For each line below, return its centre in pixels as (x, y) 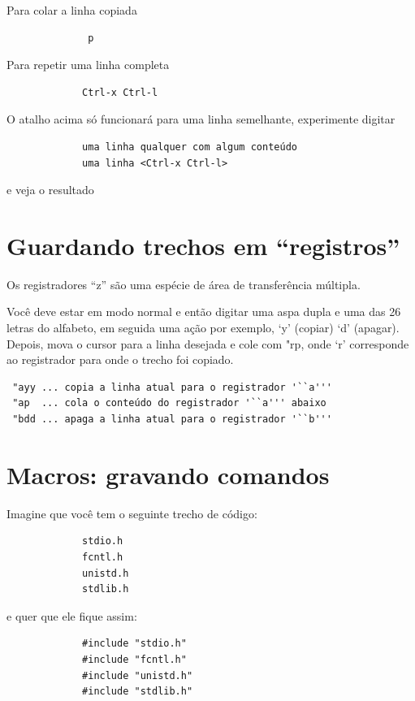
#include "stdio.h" (134, 644)
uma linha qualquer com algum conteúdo (190, 147)
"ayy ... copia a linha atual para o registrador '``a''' (172, 387)
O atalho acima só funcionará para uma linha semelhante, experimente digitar (201, 119)
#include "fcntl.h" (134, 659)
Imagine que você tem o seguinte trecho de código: (132, 513)
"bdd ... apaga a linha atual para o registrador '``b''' (172, 420)
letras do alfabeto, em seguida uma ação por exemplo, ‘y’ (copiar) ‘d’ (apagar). (203, 328)
